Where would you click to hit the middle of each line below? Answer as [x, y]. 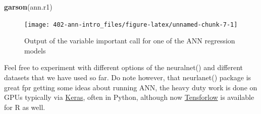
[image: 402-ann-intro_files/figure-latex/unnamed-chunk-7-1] [131, 24]
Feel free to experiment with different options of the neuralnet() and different [123, 67]
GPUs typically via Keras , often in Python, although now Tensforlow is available [129, 97]
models [35, 50]
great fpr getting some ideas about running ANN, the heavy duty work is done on [131, 87]
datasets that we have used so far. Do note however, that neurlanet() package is [128, 77]
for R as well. [25, 107]
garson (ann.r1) [28, 7]
